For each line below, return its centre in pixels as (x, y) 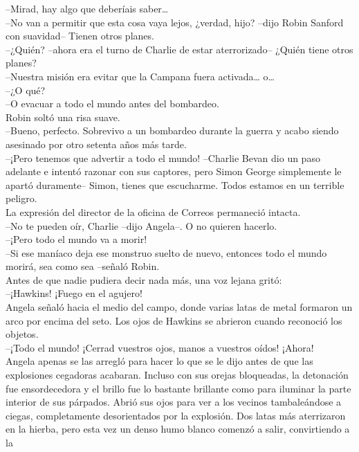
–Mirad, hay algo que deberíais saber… (87, 8)
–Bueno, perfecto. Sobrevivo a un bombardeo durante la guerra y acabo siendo (172, 130)
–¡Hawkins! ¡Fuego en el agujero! (74, 293)
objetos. (22, 334)
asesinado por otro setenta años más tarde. (96, 144)
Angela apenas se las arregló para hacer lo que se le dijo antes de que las (159, 361)
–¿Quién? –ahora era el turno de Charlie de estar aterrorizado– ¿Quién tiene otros (179, 49)
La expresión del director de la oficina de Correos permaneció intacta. (153, 211)
